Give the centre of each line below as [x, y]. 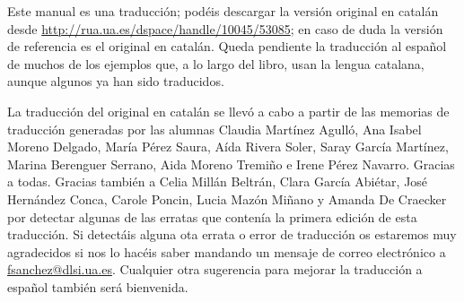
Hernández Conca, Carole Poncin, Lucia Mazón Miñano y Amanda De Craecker [227, 198]
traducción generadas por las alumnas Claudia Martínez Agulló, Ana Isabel [214, 129]
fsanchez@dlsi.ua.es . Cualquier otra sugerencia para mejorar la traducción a [215, 269]
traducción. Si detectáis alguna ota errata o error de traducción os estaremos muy [232, 234]
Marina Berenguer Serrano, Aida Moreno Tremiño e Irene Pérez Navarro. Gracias [231, 164]
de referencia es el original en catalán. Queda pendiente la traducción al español [227, 46]
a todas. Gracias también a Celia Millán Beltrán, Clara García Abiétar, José [218, 181]
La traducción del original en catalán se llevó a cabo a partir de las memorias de [228, 111]
